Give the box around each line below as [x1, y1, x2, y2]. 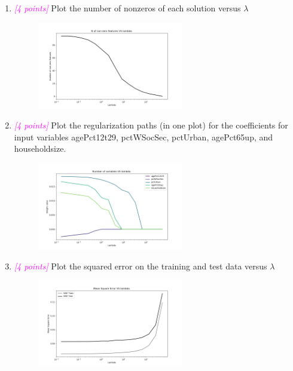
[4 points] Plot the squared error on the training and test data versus [14, 259, 267, 272]
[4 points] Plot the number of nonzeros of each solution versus [14, 2, 241, 14]
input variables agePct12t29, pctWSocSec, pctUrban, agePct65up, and [14, 130, 273, 143]
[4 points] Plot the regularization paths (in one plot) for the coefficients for [14, 119, 288, 131]
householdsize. [14, 142, 66, 155]
